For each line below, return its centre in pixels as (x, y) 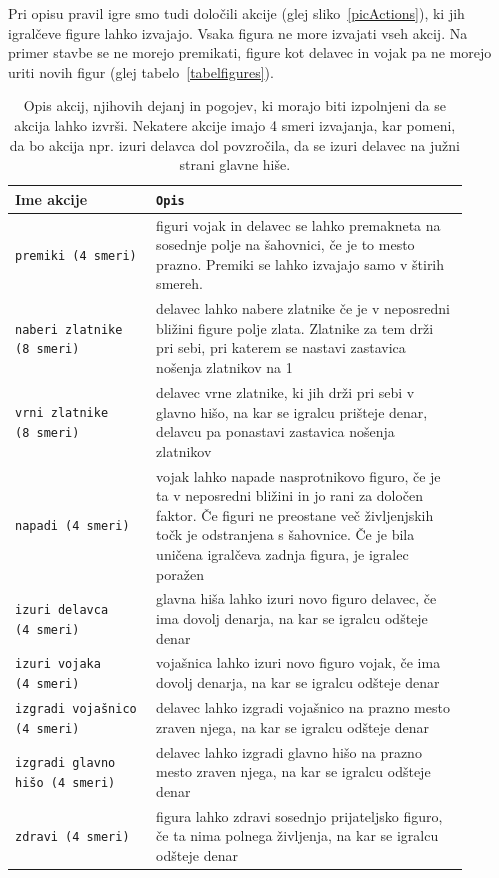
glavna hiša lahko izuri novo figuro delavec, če (296, 598)
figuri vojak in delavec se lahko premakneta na (298, 224)
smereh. (179, 283)
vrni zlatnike (62, 413)
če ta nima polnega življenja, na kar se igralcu (297, 835)
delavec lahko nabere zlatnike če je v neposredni (303, 308)
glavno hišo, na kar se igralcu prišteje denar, (292, 411)
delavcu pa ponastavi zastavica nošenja (275, 431)
